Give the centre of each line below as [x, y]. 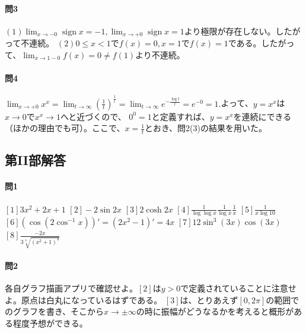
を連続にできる [262, 116]
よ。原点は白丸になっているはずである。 [84, 299]
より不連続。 [160, 54]
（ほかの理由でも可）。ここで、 [65, 128]
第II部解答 [35, 160]
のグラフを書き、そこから [55, 311]
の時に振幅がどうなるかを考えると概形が [215, 311]
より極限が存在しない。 [230, 31]
